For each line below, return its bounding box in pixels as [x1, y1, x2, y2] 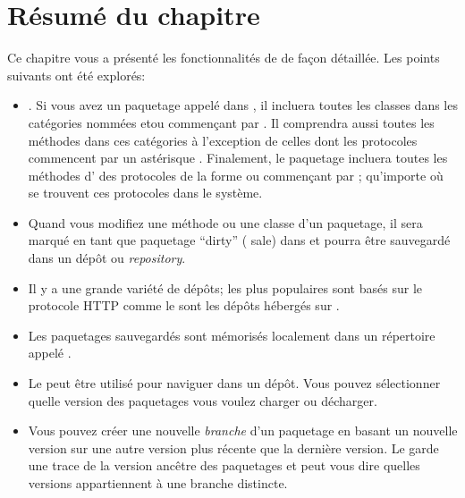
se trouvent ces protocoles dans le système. [28, 183, 263, 202]
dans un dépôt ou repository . [28, 249, 186, 267]
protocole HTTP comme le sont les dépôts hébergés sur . [28, 296, 340, 315]
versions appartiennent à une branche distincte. [28, 474, 288, 492]
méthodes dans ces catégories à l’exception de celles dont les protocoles [28, 131, 418, 149]
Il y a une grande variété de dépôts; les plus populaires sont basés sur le [28, 278, 422, 297]
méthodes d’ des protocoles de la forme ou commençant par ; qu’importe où [28, 165, 444, 184]
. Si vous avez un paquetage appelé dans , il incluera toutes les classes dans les [28, 96, 458, 114]
